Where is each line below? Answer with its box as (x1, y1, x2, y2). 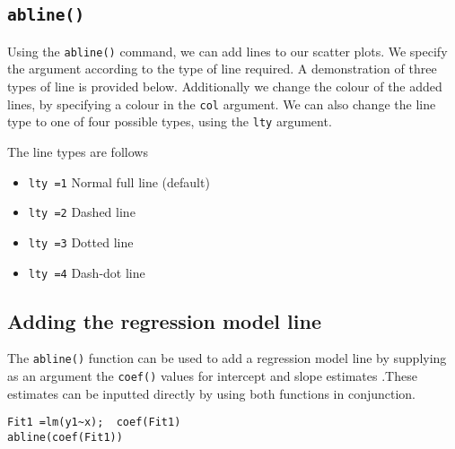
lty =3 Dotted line (28, 232, 134, 251)
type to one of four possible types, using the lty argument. (7, 112, 332, 131)
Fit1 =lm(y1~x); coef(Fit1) (7, 416, 181, 429)
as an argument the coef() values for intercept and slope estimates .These (7, 367, 417, 385)
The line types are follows (7, 142, 148, 160)
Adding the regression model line (7, 307, 321, 334)
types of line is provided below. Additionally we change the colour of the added (7, 77, 442, 96)
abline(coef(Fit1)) (7, 430, 123, 444)
